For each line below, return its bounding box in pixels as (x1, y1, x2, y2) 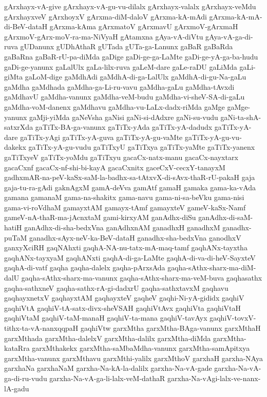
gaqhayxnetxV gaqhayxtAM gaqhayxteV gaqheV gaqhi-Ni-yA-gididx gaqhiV (4, 292, 244, 303)
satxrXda (4, 122, 33, 132)
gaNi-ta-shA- (220, 111, 261, 122)
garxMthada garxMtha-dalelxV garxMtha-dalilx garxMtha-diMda (4, 332, 211, 343)
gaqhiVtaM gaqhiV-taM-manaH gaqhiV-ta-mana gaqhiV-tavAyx (4, 312, 207, 323)
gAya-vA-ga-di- (205, 31, 253, 42)
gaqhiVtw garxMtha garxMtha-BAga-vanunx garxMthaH (80, 323, 261, 333)
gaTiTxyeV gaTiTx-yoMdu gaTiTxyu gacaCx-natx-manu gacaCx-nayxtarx (4, 151, 238, 162)
